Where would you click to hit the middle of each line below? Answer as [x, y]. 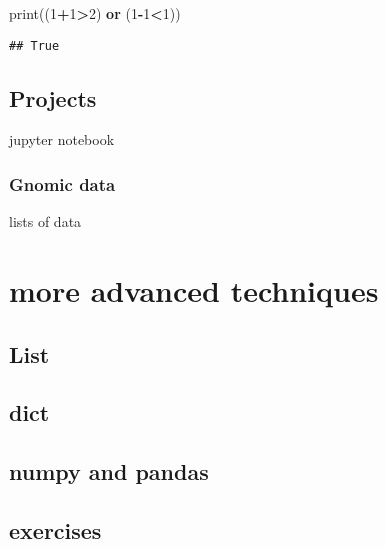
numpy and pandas [109, 471]
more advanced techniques [194, 290]
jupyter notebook [62, 139]
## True [34, 45]
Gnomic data [62, 183]
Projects [53, 97]
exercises [55, 529]
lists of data [45, 221]
